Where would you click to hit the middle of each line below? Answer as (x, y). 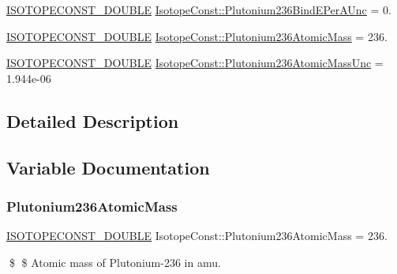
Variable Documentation (108, 167)
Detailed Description (93, 120)
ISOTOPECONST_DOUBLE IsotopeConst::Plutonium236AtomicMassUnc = (195, 63)
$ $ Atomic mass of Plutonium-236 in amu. (115, 262)
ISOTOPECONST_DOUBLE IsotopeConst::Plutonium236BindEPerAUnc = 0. (199, 9)
